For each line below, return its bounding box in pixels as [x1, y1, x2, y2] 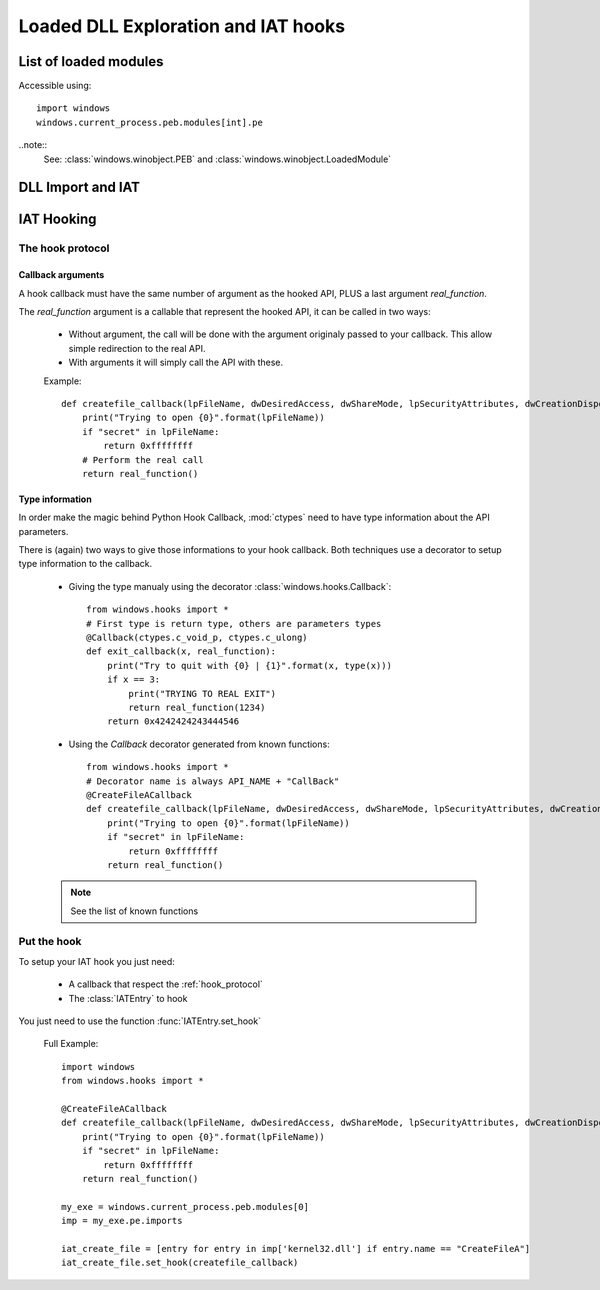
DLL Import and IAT [18, 179, 140, 196]
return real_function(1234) [128, 701, 266, 713]
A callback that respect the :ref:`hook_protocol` [68, 978, 264, 990]
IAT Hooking [18, 211, 97, 228]
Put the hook [18, 935, 82, 949]
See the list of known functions [70, 905, 199, 917]
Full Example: [43, 1038, 99, 1050]
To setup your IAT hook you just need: [18, 955, 175, 967]
